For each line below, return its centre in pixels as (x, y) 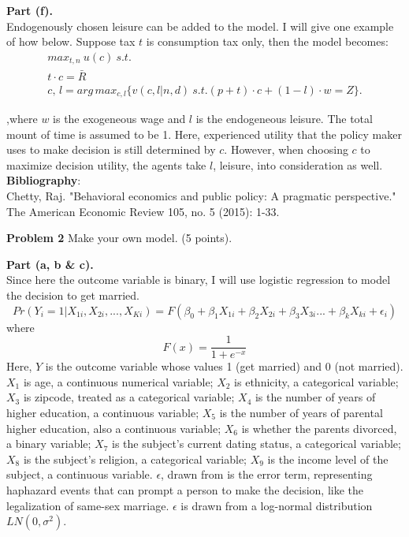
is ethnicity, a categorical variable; (316, 381)
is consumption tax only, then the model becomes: (267, 41)
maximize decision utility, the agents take (106, 164)
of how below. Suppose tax (71, 41)
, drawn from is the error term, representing (267, 474)
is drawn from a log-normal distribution (277, 505)
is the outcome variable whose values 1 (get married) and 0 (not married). (224, 366)
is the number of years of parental (301, 412)
